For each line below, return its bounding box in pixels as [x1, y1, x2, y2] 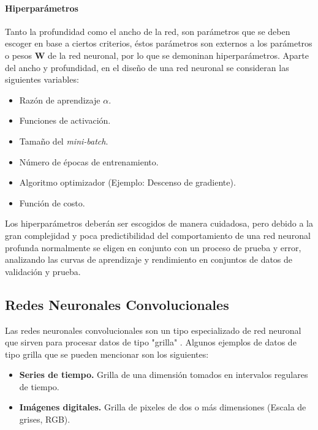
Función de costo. [19, 196, 85, 209]
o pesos [5, 48, 32, 61]
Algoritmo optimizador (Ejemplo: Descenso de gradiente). [19, 176, 236, 189]
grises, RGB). [19, 413, 70, 426]
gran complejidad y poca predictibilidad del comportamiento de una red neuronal [5, 228, 311, 241]
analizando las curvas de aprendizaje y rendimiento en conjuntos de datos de [5, 253, 293, 266]
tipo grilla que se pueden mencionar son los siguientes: [5, 347, 209, 360]
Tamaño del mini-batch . [19, 134, 108, 147]
